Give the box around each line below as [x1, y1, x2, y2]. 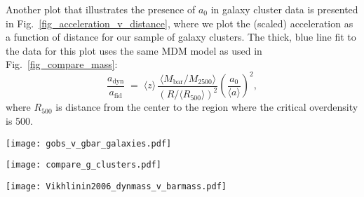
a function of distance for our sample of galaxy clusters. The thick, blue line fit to [6, 29, 356, 44]
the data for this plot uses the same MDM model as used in [6, 43, 262, 57]
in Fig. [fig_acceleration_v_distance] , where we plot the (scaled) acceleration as [6, 15, 353, 30]
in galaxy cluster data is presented [210, 2, 358, 16]
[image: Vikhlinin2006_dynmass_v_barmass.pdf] [6, 181, 227, 191]
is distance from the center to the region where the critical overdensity [55, 100, 358, 114]
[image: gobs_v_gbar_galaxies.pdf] [6, 138, 172, 149]
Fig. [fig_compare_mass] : [6, 57, 118, 72]
